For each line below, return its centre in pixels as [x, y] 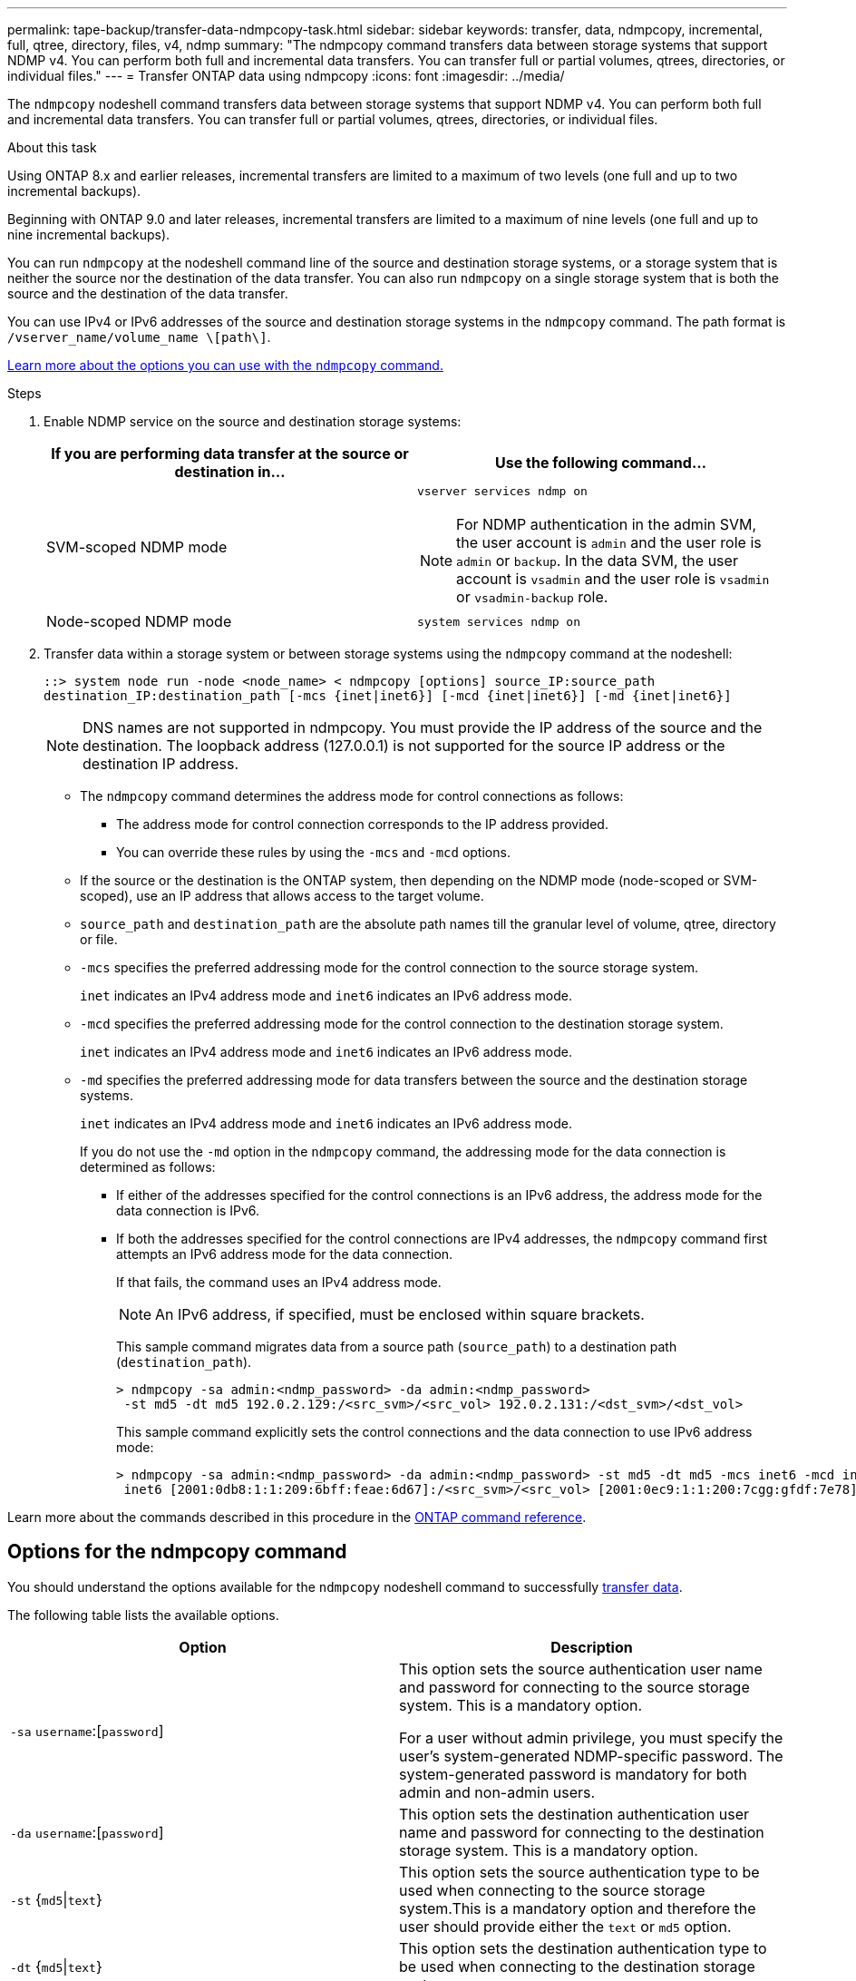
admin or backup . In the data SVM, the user [597, 561]
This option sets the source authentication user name [581, 1669]
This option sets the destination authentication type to [583, 1948]
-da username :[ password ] [87, 1832]
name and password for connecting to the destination [582, 1832]
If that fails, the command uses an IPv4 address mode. [279, 1282]
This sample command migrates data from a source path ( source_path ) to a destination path [397, 1347]
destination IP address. [161, 764]
